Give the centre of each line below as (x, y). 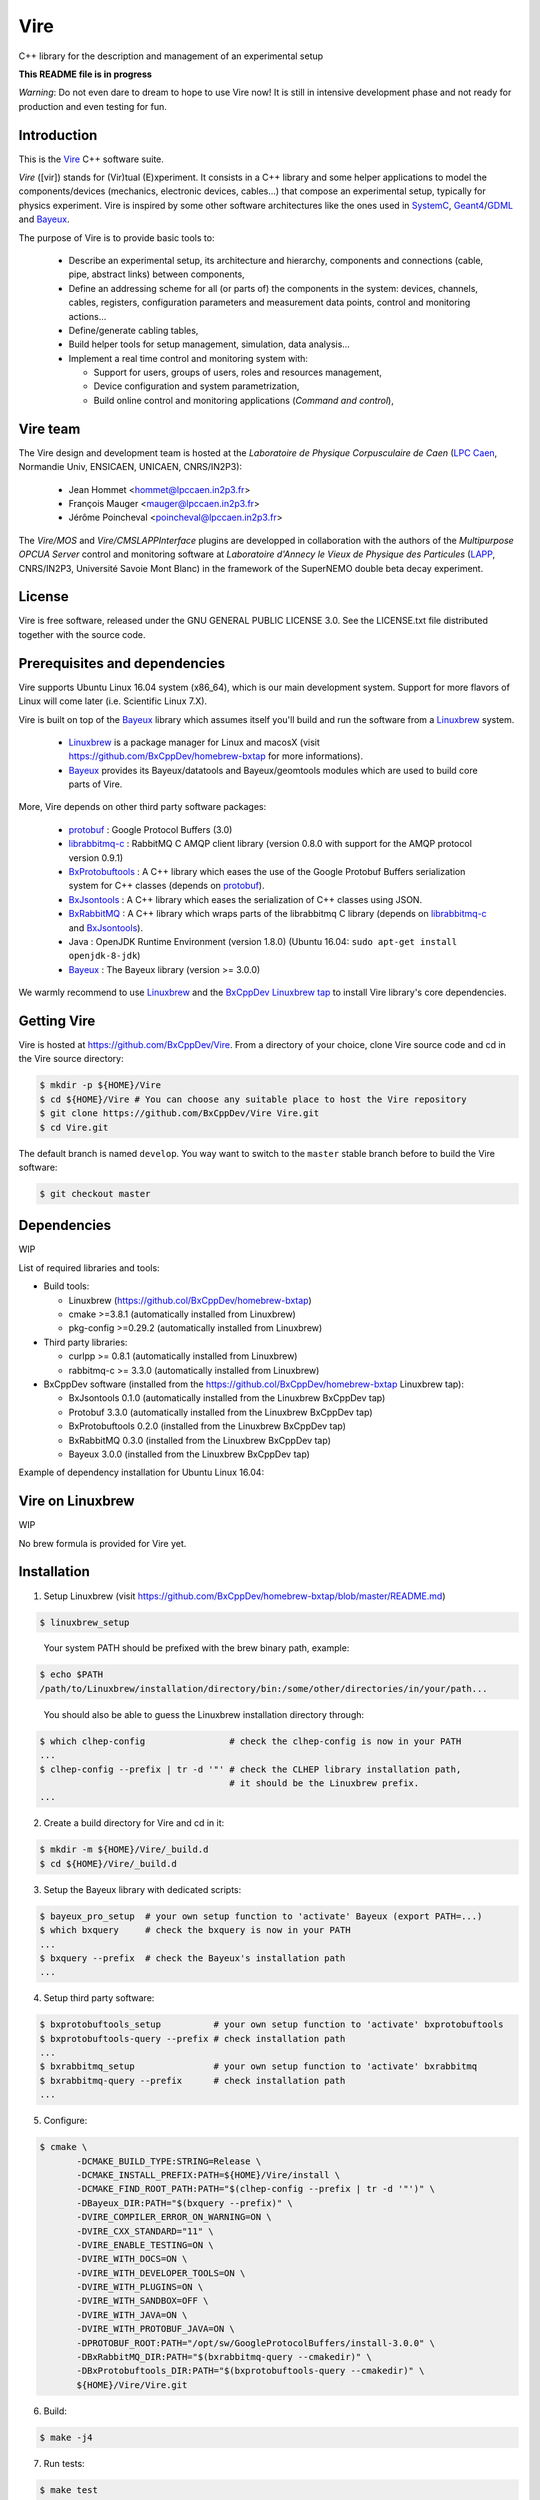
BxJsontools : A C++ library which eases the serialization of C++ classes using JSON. (245, 899)
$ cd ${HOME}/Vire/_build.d (108, 1863)
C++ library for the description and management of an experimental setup (171, 56)
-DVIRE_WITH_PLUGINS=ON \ (140, 2287)
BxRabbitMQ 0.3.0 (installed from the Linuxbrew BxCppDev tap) (200, 1440)
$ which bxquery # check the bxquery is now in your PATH (195, 1930)
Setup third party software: (99, 1998)
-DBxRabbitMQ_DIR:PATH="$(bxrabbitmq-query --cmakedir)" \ (224, 2357)
